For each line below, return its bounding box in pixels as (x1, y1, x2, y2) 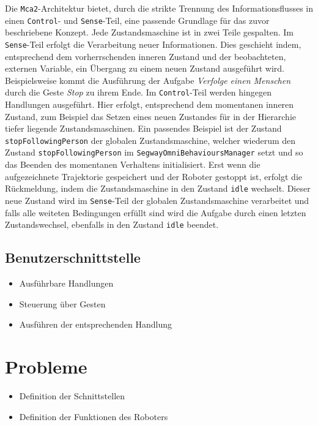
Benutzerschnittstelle (5, 248, 141, 267)
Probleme (5, 354, 87, 379)
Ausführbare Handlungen (19, 277, 114, 290)
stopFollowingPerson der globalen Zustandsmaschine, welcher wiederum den (5, 134, 296, 146)
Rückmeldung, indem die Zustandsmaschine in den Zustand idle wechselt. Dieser (5, 182, 311, 195)
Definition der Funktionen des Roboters (19, 410, 168, 423)
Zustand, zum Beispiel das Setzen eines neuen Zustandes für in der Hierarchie (5, 110, 297, 122)
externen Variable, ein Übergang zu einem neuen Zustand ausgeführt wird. (5, 62, 284, 75)
